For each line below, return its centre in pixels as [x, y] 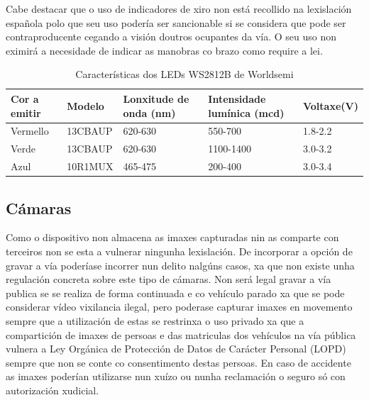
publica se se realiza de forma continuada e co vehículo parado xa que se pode [175, 293]
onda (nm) [149, 112]
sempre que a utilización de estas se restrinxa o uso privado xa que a [155, 320]
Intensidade [237, 98]
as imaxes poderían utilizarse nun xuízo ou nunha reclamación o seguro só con [176, 376]
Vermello [30, 131]
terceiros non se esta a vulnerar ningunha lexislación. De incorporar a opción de [179, 251]
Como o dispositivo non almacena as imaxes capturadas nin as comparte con [172, 237]
